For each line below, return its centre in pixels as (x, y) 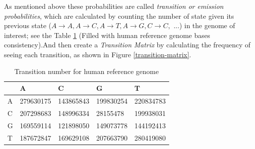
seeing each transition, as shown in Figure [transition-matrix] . (98, 54)
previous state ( (28, 25)
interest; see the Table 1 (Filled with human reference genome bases (107, 35)
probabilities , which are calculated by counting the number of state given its (119, 16)
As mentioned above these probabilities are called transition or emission (114, 6)
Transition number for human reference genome (87, 71)
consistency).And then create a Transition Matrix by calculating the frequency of (127, 45)
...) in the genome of (204, 25)
